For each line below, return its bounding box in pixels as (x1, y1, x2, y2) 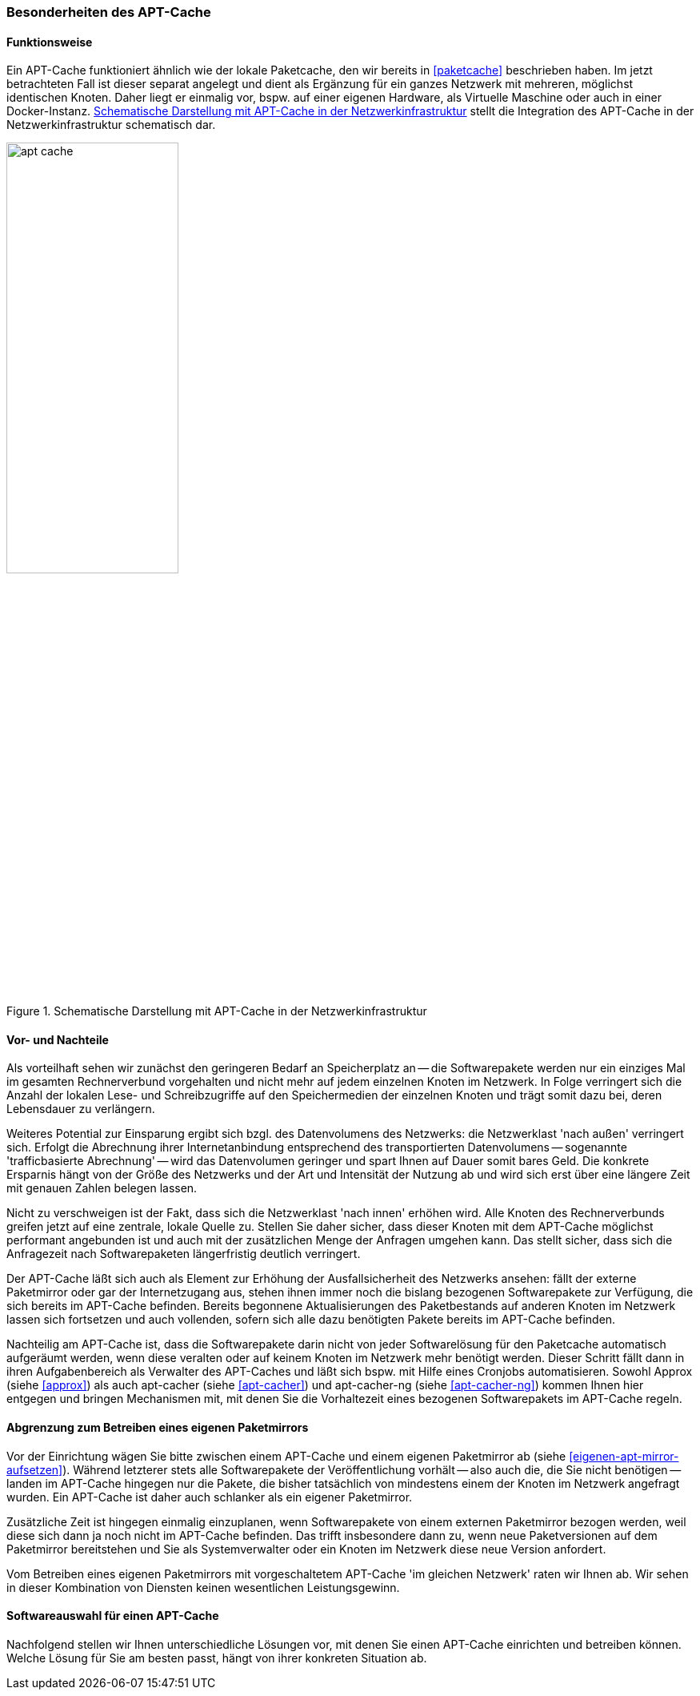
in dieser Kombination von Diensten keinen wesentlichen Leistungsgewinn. (6, 1580, 400, 1594)
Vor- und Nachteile (6, 1032, 109, 1047)
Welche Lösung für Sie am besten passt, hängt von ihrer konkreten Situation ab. (6, 1650, 427, 1665)
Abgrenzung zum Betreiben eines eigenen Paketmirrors (6, 1421, 309, 1435)
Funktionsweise (6, 34, 93, 49)
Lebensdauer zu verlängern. (6, 1102, 155, 1116)
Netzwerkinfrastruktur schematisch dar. (6, 118, 216, 132)
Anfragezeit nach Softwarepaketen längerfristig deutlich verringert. (6, 1247, 361, 1261)
